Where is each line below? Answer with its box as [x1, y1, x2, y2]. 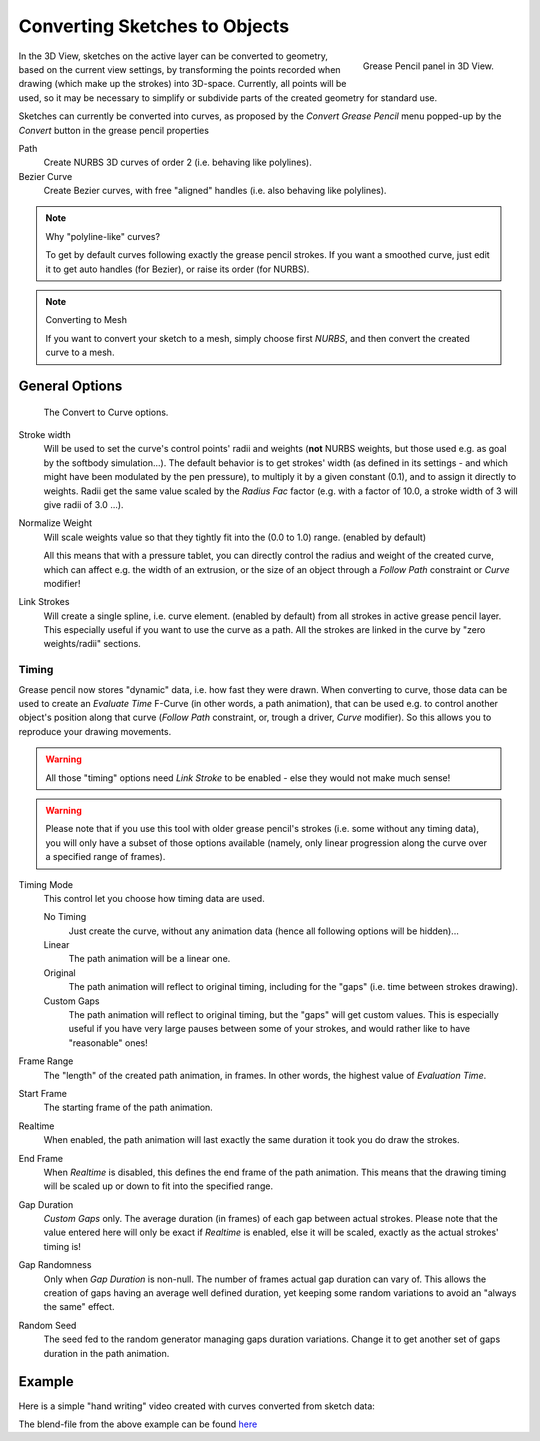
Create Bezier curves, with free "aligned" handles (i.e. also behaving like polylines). [43, 185, 387, 197]
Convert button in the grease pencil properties [18, 124, 210, 136]
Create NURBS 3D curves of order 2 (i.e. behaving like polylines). [43, 156, 312, 169]
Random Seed [18, 1319, 77, 1331]
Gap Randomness [18, 1259, 92, 1271]
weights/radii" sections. [43, 638, 142, 650]
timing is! [43, 1240, 82, 1252]
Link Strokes [18, 596, 70, 608]
